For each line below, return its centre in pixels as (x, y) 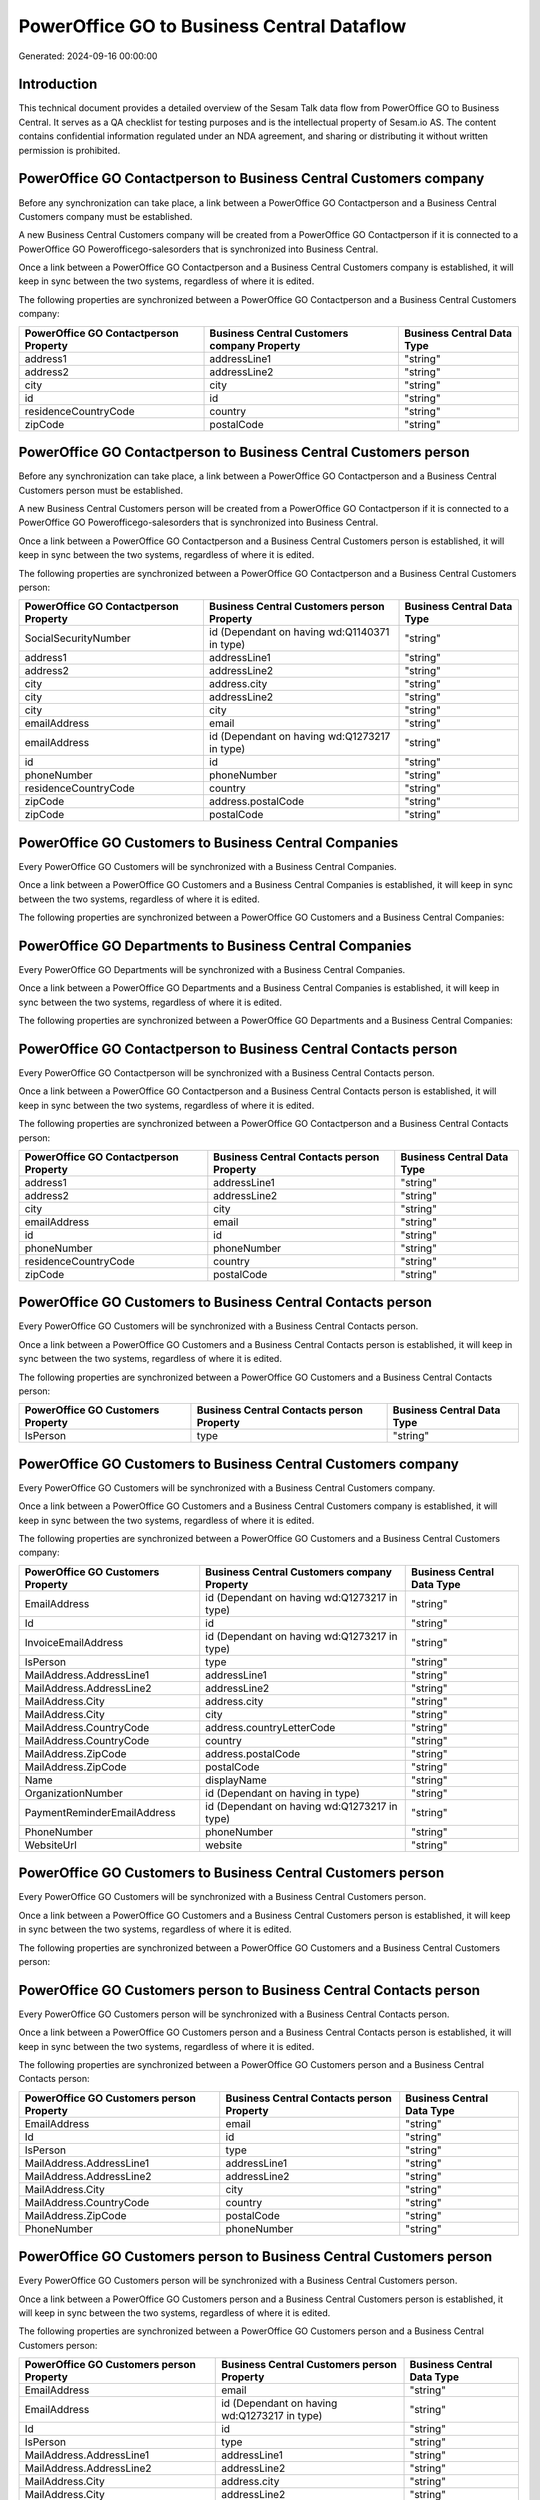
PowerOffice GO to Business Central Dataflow (212, 26)
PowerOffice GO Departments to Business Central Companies (215, 945)
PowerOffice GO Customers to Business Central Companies (208, 842)
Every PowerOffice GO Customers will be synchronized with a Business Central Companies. (207, 866)
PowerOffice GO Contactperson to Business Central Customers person (244, 452)
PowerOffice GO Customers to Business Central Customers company (238, 1463)
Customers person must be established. (101, 490)
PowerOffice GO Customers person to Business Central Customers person (255, 2256)
